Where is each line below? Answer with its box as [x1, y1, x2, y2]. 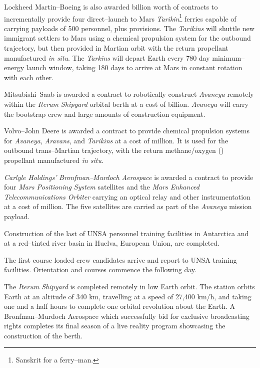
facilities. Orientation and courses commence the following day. [4, 264, 196, 275]
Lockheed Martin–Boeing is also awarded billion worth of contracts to [4, 2, 218, 12]
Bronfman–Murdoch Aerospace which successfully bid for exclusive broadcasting [4, 310, 249, 321]
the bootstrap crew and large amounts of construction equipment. [4, 108, 205, 119]
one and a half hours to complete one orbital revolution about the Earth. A [4, 301, 235, 311]
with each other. [4, 72, 54, 82]
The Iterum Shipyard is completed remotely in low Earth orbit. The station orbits [4, 281, 255, 291]
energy [4, 62, 24, 73]
